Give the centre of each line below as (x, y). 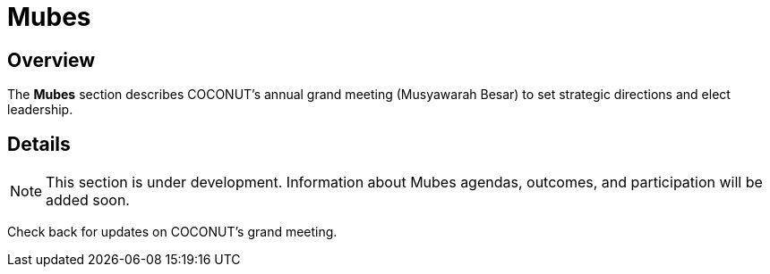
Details (39, 144)
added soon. (88, 200)
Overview (51, 60)
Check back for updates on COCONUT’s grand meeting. (172, 232)
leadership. (40, 110)
